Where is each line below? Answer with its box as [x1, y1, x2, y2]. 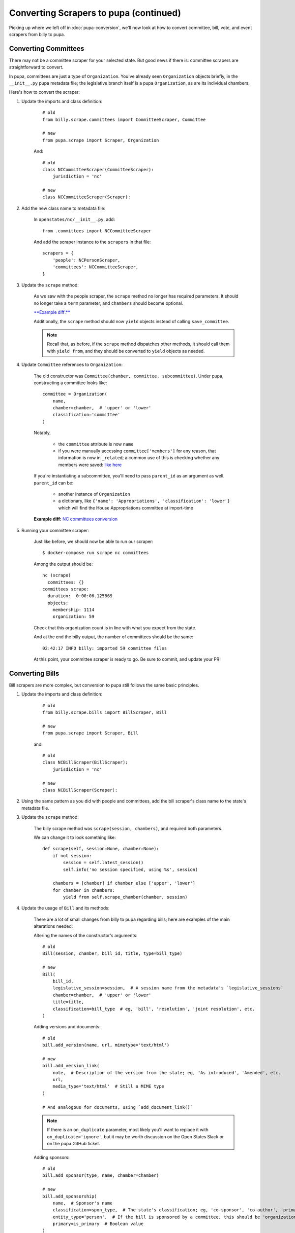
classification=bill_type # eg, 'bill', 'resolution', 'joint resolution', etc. [52, 1006, 255, 1012]
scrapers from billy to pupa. [9, 31, 65, 37]
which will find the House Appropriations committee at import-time [58, 505, 194, 510]
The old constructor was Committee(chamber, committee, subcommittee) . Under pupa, [33, 373, 224, 379]
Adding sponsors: [33, 1154, 70, 1160]
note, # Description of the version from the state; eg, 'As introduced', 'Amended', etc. [52, 1070, 281, 1075]
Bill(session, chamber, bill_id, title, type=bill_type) [42, 951, 183, 956]
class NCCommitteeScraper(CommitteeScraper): [42, 167, 154, 172]
